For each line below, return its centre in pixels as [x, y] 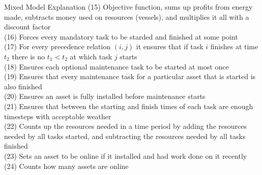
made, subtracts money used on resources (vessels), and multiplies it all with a [127, 16]
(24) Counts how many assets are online [66, 166]
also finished [23, 86]
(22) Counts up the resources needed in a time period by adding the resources [125, 126]
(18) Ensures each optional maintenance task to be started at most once [117, 66]
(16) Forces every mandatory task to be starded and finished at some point [121, 36]
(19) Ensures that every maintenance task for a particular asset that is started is [130, 76]
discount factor [27, 27]
